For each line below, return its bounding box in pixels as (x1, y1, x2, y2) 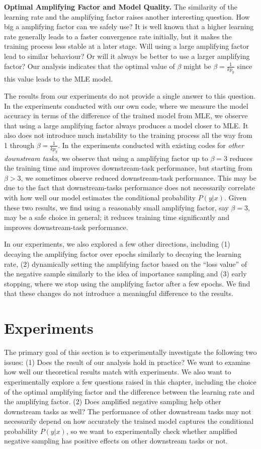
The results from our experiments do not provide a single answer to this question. (4, 90, 256, 101)
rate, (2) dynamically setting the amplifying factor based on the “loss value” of (4, 258, 247, 269)
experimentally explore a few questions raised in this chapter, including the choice (4, 376, 256, 387)
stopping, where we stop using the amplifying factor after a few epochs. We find (4, 278, 250, 288)
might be (184, 60, 211, 71)
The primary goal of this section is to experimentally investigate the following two (4, 347, 257, 357)
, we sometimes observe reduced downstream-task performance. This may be (21, 172, 256, 183)
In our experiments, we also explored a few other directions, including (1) (4, 239, 230, 249)
